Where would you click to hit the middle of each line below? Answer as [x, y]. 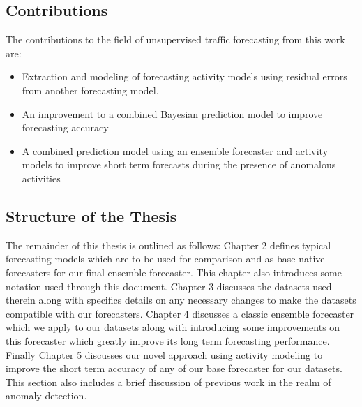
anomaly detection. [46, 395]
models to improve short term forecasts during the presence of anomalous [179, 164]
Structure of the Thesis [91, 215]
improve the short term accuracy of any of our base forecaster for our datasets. [174, 368]
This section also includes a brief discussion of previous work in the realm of [168, 382]
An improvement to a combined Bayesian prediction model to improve [172, 113]
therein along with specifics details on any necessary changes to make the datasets [181, 300]
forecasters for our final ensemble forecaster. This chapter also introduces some [174, 272]
